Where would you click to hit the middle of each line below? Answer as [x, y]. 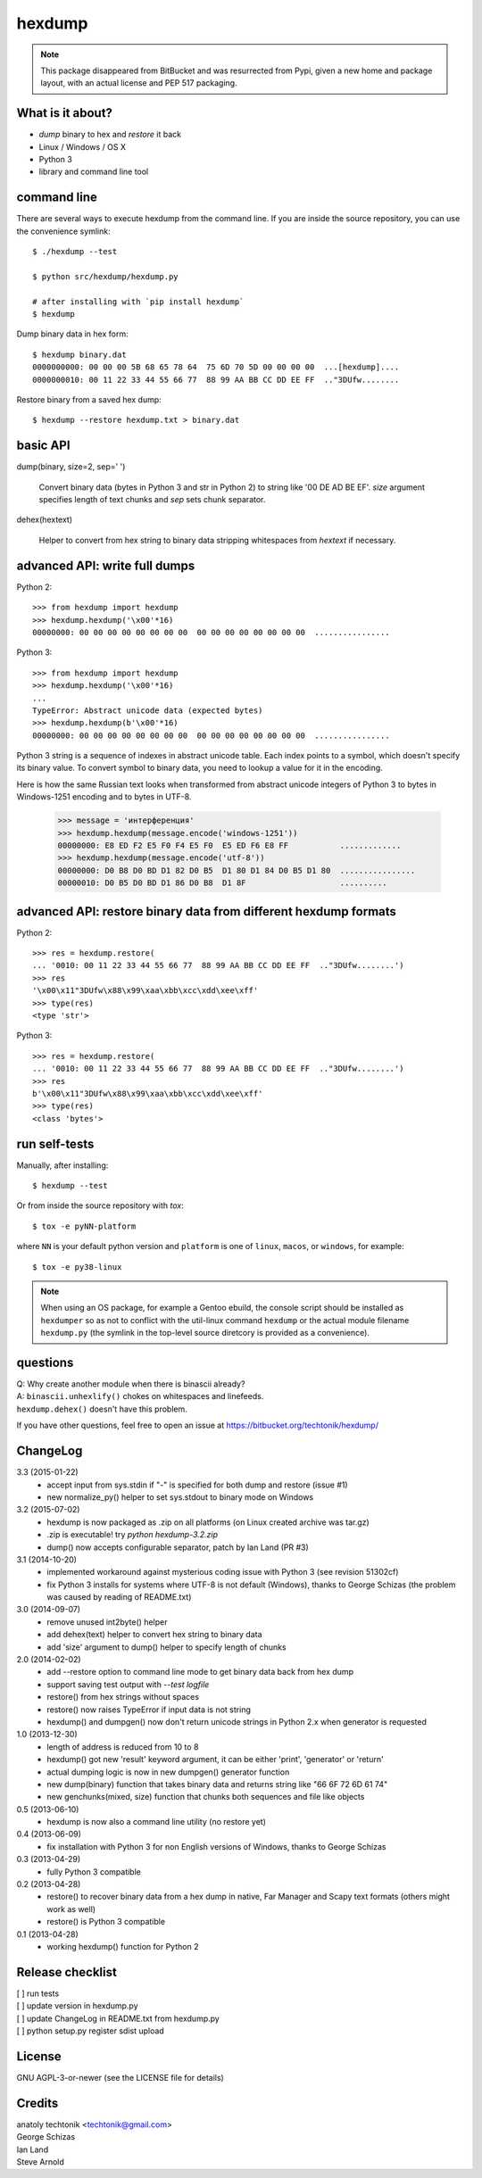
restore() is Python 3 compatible [106, 1922]
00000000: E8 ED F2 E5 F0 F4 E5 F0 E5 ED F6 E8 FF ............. [229, 845]
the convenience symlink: [63, 231]
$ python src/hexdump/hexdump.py [105, 276]
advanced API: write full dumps [106, 565]
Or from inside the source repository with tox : [100, 1205]
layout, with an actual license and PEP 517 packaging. [139, 83]
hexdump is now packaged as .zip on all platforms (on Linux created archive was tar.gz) [208, 1522]
